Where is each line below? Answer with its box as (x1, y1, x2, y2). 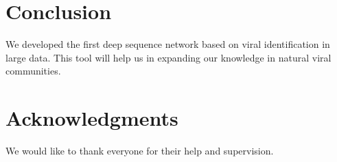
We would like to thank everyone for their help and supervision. (5, 144, 274, 158)
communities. (5, 64, 61, 78)
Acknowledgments (5, 104, 178, 132)
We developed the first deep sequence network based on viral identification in (5, 37, 330, 51)
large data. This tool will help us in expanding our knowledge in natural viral (5, 50, 332, 64)
